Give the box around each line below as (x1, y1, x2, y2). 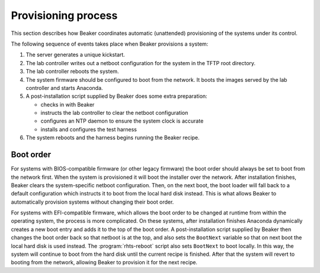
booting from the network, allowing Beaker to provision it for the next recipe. (11, 259, 198, 266)
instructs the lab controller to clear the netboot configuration (40, 110, 188, 117)
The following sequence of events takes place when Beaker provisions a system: (11, 40, 209, 47)
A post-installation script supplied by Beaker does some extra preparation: (25, 92, 207, 100)
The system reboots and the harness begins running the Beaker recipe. (25, 134, 200, 142)
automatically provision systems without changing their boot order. (11, 198, 174, 205)
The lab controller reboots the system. (25, 68, 119, 75)
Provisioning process (11, 9, 118, 22)
